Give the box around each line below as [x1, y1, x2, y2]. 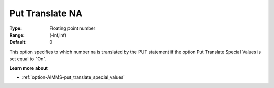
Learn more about [9, 65, 48, 71]
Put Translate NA [9, 8, 83, 19]
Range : [9, 32, 25, 38]
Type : [9, 25, 22, 31]
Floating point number [49, 25, 96, 31]
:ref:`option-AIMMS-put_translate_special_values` [22, 74, 125, 80]
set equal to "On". [9, 56, 47, 62]
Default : [9, 39, 27, 46]
